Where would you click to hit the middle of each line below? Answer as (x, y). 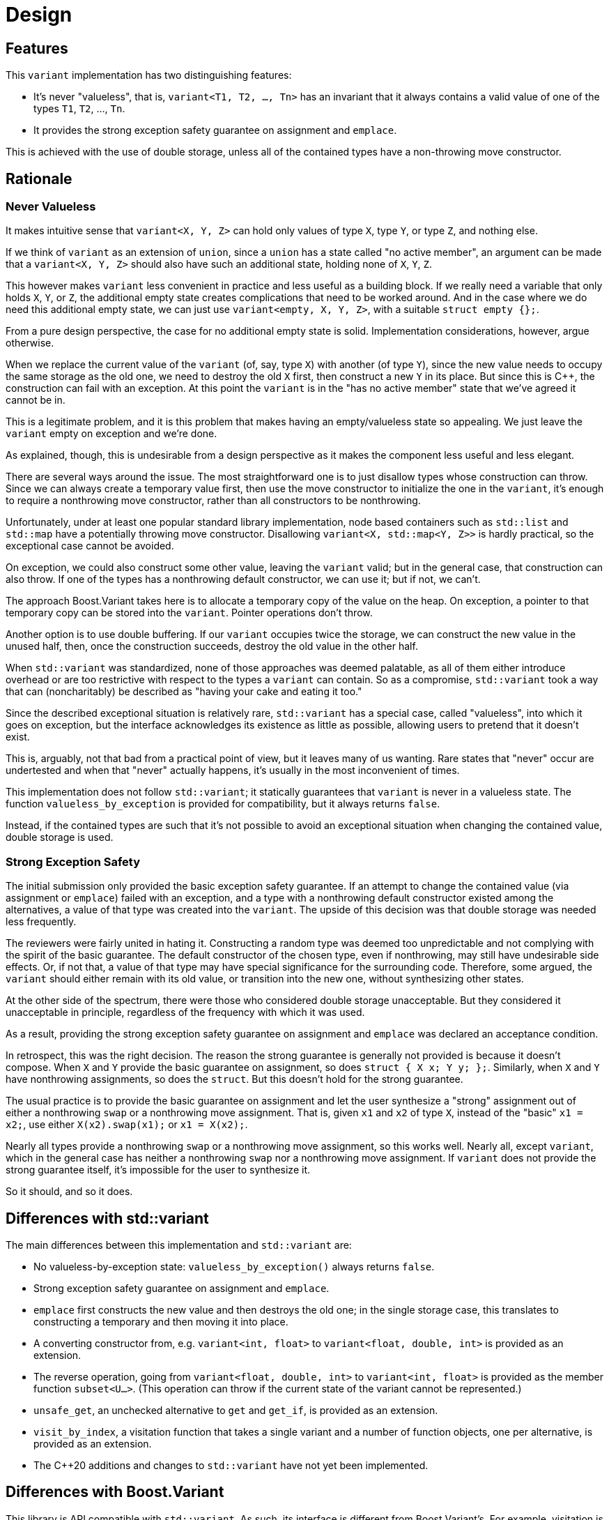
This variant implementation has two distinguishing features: (149, 75)
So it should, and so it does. (69, 1192)
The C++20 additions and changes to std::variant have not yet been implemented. (231, 1465)
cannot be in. (36, 400)
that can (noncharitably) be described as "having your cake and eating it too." (184, 692)
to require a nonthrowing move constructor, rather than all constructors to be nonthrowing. (213, 501)
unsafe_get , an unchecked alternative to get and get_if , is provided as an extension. (236, 1410)
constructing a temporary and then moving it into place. (161, 1321)
